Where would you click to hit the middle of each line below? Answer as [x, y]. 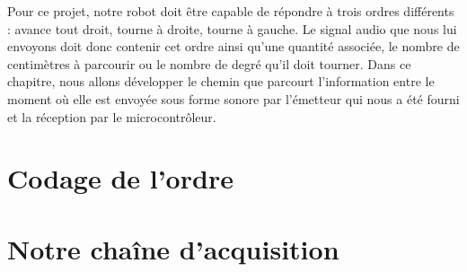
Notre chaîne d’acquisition [173, 248]
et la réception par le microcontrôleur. [112, 116]
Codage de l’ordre [120, 178]
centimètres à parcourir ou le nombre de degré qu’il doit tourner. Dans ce [209, 63]
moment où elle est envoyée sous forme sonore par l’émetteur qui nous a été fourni [233, 98]
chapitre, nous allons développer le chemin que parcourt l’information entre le [221, 81]
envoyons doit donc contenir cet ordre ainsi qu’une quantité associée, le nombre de [233, 46]
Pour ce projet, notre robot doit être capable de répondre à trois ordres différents [231, 11]
